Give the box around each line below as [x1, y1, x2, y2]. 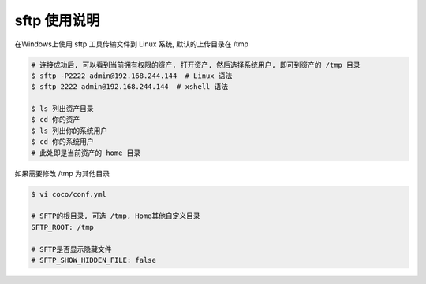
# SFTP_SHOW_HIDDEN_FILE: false [31, 256, 157, 264]
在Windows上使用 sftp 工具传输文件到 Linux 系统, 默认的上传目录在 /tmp [14, 39, 248, 49]
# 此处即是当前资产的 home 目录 [31, 148, 141, 157]
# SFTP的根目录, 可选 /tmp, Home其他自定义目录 [31, 212, 200, 220]
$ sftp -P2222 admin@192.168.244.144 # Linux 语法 [31, 71, 233, 80]
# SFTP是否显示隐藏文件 [31, 245, 112, 253]
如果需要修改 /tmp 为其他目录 [14, 168, 110, 178]
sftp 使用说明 [14, 12, 100, 29]
